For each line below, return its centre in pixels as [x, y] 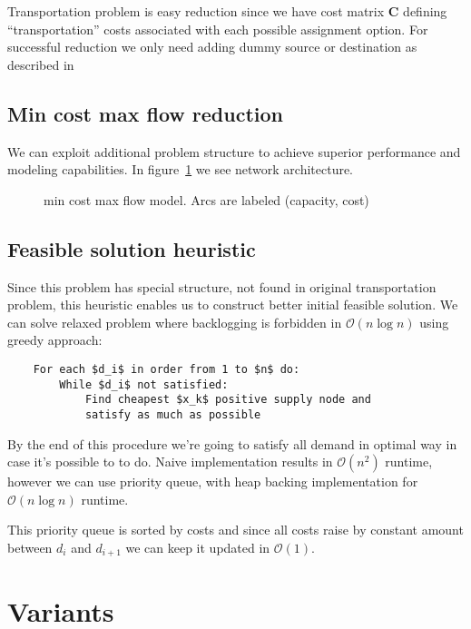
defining [425, 11]
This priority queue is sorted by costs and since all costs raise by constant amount [235, 530]
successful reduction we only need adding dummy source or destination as [212, 47]
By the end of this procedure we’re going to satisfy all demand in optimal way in [232, 443]
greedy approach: [55, 340]
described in [41, 64]
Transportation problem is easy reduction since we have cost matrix [196, 11]
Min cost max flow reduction [145, 113]
